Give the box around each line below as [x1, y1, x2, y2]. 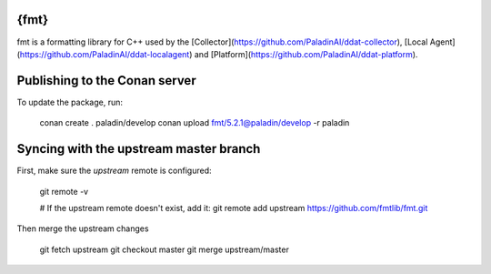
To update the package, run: [16, 96, 123, 107]
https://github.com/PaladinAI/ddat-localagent [19, 48, 190, 59]
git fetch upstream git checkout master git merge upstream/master [39, 244, 290, 255]
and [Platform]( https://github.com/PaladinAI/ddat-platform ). [194, 48, 418, 59]
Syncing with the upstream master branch [16, 141, 261, 157]
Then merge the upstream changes [16, 223, 149, 234]
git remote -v [39, 186, 89, 197]
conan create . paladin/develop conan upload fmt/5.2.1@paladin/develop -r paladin [39, 117, 350, 128]
